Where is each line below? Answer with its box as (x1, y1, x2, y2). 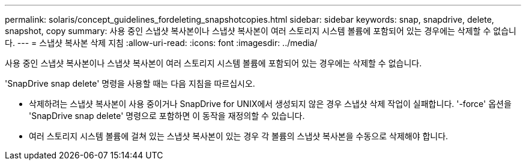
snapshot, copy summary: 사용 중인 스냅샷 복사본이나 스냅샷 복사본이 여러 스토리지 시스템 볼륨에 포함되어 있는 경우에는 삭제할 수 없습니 (5, 26, 516, 36)
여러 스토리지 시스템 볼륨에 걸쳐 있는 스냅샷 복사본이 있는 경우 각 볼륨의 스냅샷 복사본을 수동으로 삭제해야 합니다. (29, 131, 449, 141)
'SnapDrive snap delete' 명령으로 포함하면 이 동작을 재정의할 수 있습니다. (29, 111, 305, 121)
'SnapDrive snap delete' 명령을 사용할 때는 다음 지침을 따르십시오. (5, 78, 255, 88)
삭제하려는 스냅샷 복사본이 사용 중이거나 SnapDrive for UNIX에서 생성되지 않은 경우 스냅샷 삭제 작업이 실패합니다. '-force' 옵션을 (29, 99, 512, 109)
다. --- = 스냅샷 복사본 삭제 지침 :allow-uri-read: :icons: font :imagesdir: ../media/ (5, 38, 318, 48)
